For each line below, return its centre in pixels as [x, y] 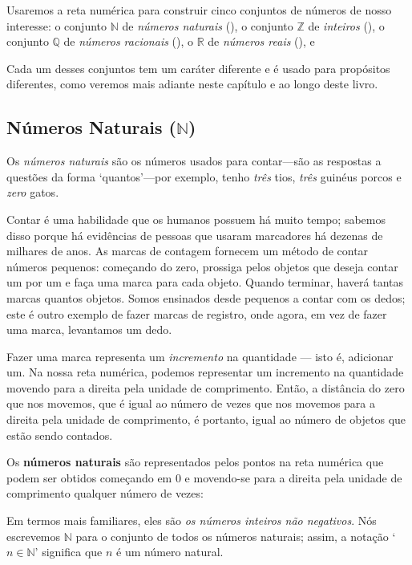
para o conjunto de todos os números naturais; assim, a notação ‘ [236, 536]
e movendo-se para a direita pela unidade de [293, 477]
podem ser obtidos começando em [89, 477]
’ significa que [69, 552]
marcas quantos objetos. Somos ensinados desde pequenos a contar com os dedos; [206, 297]
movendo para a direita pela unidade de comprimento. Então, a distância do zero [206, 387]
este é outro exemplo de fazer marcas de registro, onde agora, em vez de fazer [197, 313]
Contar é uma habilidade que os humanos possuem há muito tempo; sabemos [196, 219]
